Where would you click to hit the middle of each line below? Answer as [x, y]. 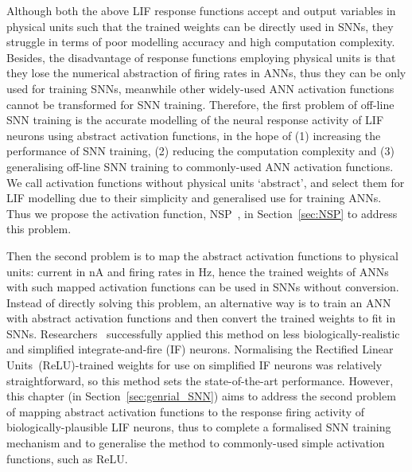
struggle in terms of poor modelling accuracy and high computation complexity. [201, 42]
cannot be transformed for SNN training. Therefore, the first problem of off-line [200, 104]
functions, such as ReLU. [67, 458]
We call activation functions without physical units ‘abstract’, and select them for [206, 182]
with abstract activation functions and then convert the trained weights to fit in [201, 318]
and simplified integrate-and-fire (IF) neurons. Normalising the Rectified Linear [200, 349]
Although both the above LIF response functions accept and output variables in [201, 10]
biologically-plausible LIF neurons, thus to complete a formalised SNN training [199, 427]
